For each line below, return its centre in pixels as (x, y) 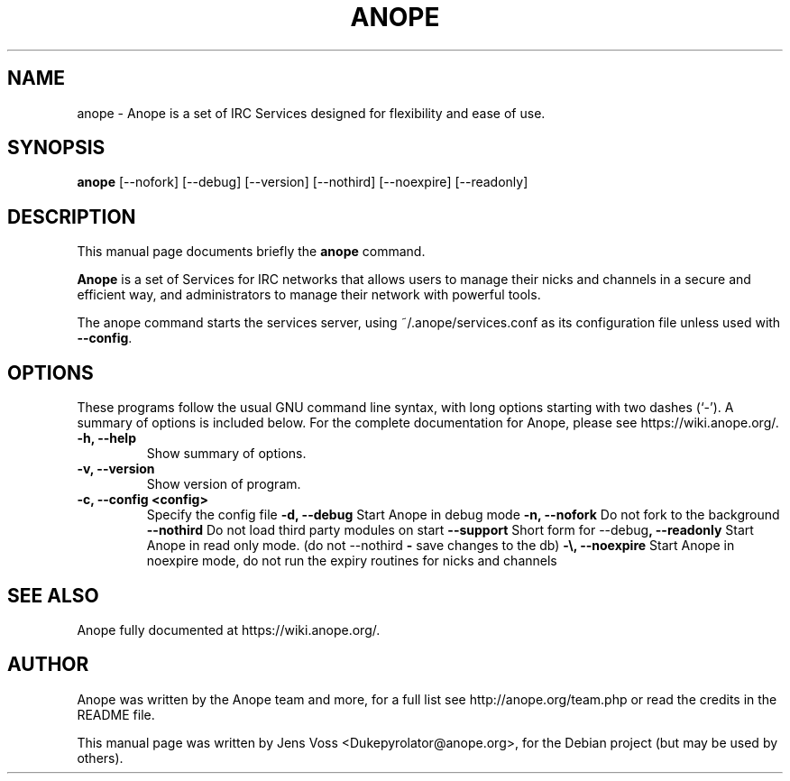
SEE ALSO (53, 595)
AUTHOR (48, 665)
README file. (116, 714)
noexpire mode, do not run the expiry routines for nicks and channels (352, 561)
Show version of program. (224, 484)
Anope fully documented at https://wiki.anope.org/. (229, 629)
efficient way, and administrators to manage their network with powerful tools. (309, 295)
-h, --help (106, 438)
